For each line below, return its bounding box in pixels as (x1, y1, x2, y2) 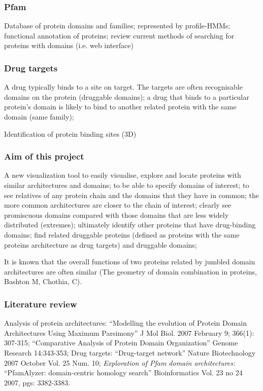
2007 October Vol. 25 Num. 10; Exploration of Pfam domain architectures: (4, 357, 236, 368)
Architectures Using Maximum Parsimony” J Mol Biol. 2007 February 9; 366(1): (4, 327, 254, 338)
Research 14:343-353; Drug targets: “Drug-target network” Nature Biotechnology (4, 347, 256, 358)
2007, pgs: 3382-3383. (4, 377, 70, 387)
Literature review (4, 297, 77, 310)
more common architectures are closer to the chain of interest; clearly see (4, 200, 232, 210)
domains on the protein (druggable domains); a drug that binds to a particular (4, 91, 249, 102)
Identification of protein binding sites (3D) (4, 128, 137, 139)
